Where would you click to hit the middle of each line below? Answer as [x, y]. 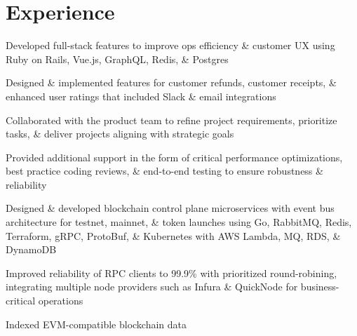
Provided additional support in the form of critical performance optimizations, [174, 157]
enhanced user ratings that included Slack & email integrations [141, 96]
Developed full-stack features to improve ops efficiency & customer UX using [170, 45]
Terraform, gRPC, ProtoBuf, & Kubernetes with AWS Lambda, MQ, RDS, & [173, 235]
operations [61, 301]
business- [320, 287]
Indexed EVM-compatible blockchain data [96, 324]
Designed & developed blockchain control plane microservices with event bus [170, 208]
